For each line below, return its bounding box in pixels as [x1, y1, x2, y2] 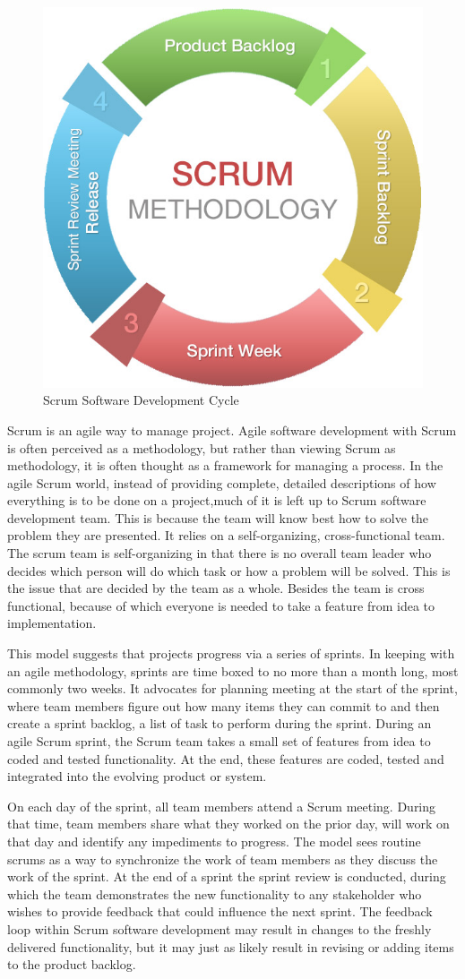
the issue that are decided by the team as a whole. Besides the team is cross [7, 579, 425, 597]
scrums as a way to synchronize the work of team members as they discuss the [7, 849, 438, 868]
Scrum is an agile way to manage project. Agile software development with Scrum [7, 420, 457, 439]
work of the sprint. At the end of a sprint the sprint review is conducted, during [7, 867, 446, 886]
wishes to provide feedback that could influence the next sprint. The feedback [7, 902, 433, 921]
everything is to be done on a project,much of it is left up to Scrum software [7, 491, 426, 510]
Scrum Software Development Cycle [43, 391, 239, 409]
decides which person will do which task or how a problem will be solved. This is [7, 561, 451, 580]
